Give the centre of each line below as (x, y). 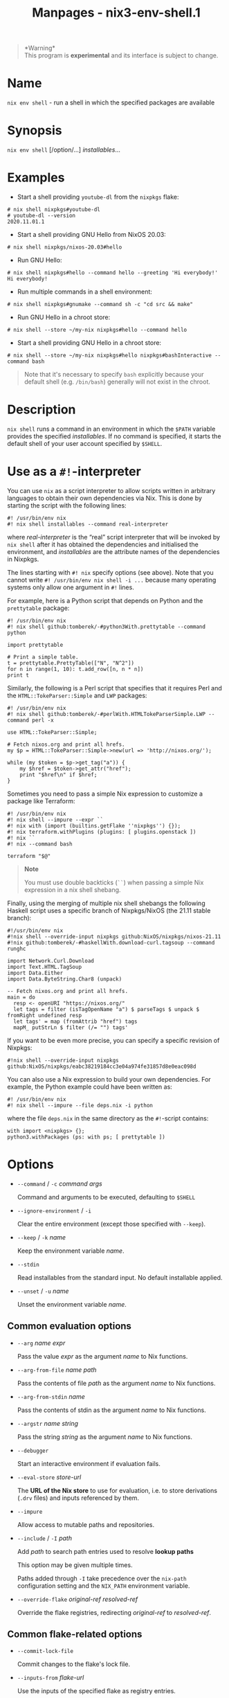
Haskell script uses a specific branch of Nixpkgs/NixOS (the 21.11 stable (109, 910)
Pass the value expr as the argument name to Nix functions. (102, 1356)
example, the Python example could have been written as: (90, 1087)
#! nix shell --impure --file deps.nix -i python (80, 1105)
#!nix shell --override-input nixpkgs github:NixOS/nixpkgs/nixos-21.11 (114, 936)
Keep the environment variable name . (71, 1251)
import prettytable (35, 645)
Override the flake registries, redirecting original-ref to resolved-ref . (114, 1612)
